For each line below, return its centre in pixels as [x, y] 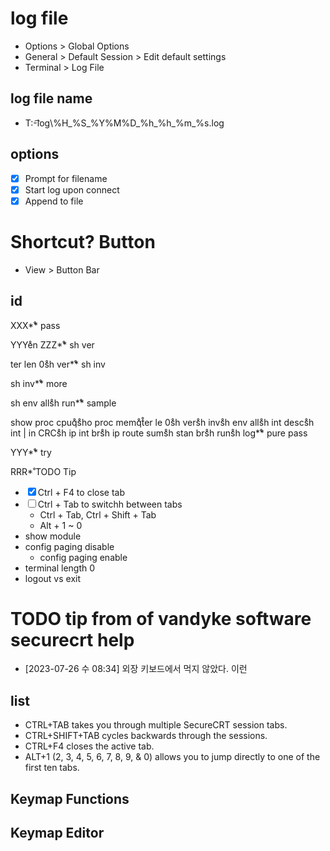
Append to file [54, 201]
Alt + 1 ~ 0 [61, 525]
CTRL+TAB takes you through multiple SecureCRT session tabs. [156, 725]
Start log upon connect [72, 189]
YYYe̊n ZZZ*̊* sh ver [52, 344]
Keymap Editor [57, 833]
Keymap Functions [70, 798]
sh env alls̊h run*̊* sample [63, 403]
